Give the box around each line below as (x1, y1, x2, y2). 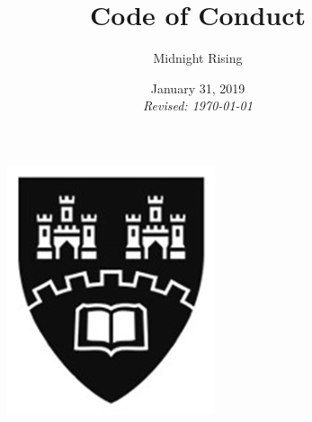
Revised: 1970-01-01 (143, 96, 253, 115)
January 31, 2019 (150, 78, 245, 97)
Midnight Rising (153, 48, 243, 67)
